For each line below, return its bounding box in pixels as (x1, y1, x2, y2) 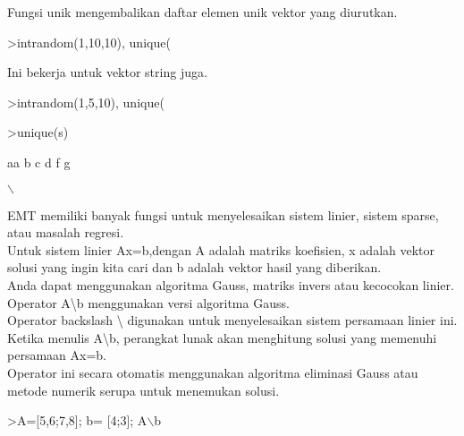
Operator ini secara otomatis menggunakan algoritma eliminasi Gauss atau (7, 363, 418, 381)
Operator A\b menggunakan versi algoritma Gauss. (7, 293, 290, 312)
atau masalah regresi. (7, 223, 124, 242)
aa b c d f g (7, 152, 71, 171)
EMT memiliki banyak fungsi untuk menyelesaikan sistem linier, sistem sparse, (7, 205, 439, 224)
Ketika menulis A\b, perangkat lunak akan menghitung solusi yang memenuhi (7, 328, 437, 346)
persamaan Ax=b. (7, 346, 106, 364)
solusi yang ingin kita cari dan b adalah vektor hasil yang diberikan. (7, 258, 382, 277)
